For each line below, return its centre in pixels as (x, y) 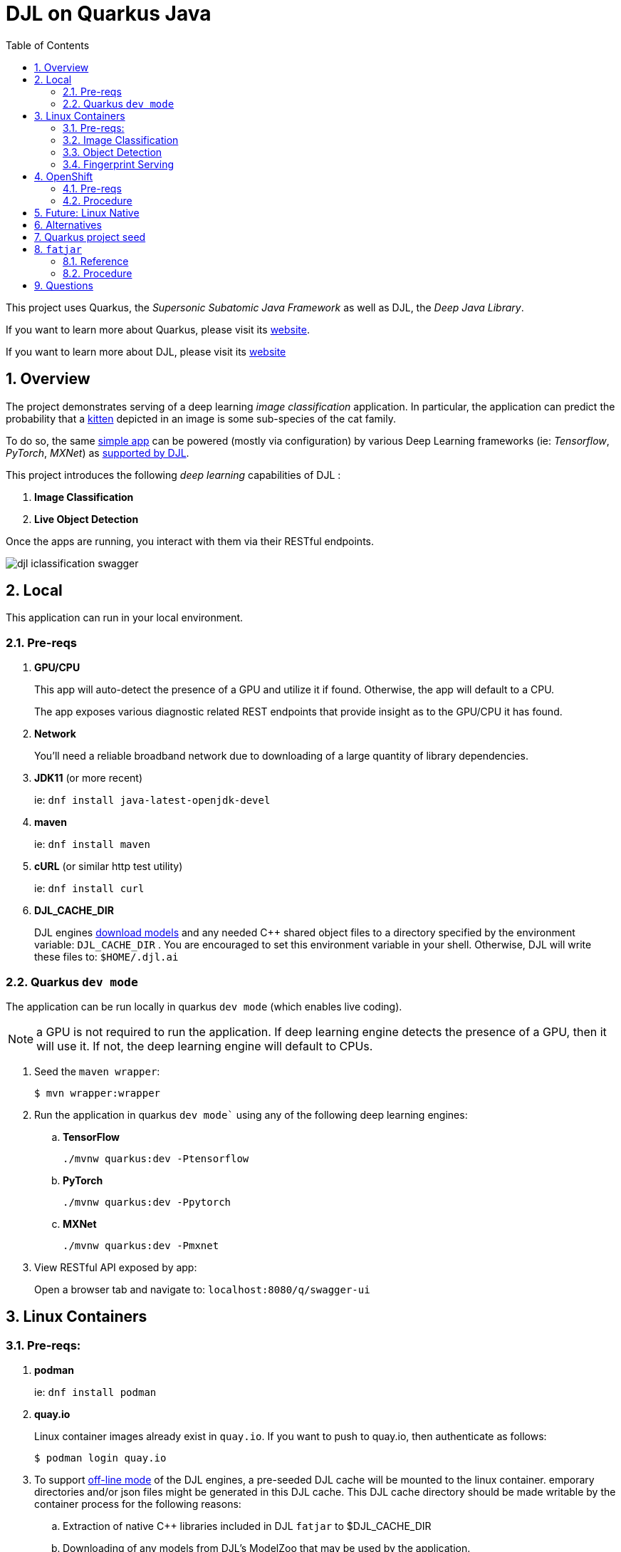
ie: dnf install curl (89, 889)
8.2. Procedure (98, 273)
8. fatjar (58, 249)
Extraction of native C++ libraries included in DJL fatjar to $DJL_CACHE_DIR (247, 1526)
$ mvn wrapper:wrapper (98, 1093)
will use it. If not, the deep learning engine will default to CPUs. (205, 1046)
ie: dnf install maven (92, 844)
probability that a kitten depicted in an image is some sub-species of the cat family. (201, 418)
